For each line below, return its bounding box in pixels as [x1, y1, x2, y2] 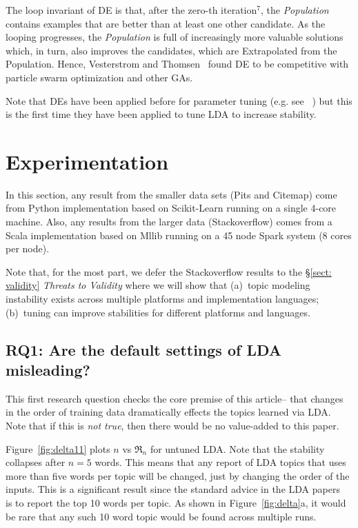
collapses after [6, 455, 66, 469]
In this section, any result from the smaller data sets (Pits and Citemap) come [6, 187, 337, 201]
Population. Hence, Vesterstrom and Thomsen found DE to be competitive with [6, 57, 349, 71]
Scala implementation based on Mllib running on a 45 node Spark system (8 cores [6, 227, 352, 242]
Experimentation [6, 147, 169, 175]
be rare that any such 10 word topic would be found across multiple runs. [6, 509, 317, 523]
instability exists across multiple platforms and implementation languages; [6, 292, 319, 306]
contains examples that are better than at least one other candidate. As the [6, 16, 326, 30]
